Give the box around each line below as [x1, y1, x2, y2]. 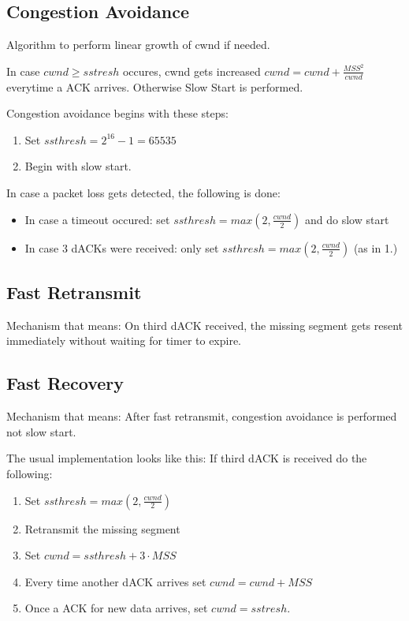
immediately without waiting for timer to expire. [6, 332, 242, 349]
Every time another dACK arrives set [24, 573, 206, 589]
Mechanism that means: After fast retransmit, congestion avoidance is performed [6, 408, 397, 425]
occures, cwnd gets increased [122, 62, 261, 79]
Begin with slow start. [24, 158, 132, 174]
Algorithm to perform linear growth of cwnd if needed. [6, 36, 270, 53]
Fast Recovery [6, 371, 125, 395]
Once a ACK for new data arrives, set [24, 600, 208, 616]
